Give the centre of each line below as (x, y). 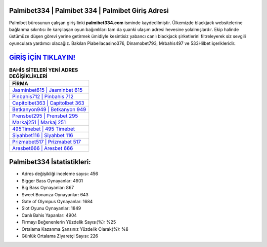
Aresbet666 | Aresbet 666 (43, 148)
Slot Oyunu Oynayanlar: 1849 (51, 208)
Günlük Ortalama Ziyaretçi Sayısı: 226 (60, 236)
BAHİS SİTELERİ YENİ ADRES (44, 70)
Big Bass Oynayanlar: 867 (48, 188)
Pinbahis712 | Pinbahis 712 (43, 96)
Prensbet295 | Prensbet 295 (45, 116)
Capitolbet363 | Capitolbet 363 (48, 103)
